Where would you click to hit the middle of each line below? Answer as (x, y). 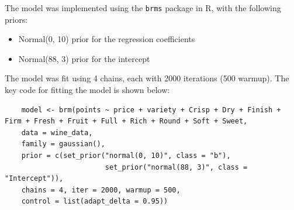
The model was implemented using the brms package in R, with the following (143, 8)
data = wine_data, (57, 132)
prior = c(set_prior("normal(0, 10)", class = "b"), (126, 156)
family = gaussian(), (63, 144)
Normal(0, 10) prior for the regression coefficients (107, 39)
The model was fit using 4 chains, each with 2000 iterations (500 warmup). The (147, 78)
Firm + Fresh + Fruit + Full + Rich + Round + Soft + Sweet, (126, 121)
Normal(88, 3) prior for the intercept (84, 58)
